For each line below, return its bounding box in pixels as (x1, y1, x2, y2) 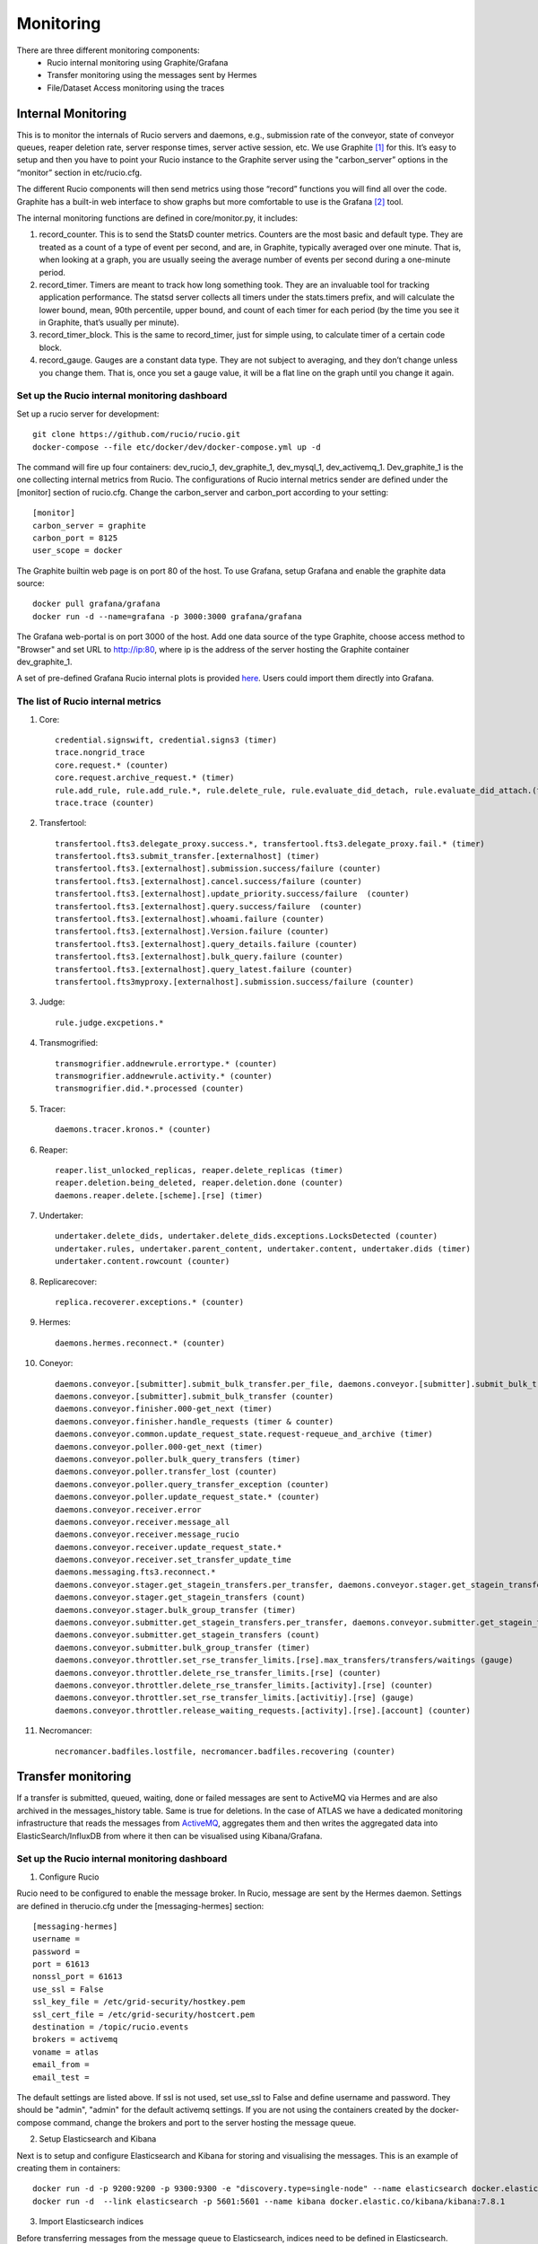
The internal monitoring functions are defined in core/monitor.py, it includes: (16, 212, 299, 224)
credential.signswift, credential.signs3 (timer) (55, 734, 278, 745)
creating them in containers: (16, 2162, 121, 2173)
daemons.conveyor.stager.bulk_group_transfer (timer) (55, 1605, 296, 1615)
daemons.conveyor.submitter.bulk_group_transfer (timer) (55, 1643, 311, 1652)
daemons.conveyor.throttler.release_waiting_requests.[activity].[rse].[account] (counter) (55, 1705, 471, 1715)
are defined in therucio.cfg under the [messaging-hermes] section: (16, 1900, 265, 1911)
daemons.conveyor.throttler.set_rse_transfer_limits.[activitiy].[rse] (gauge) (55, 1693, 414, 1703)
